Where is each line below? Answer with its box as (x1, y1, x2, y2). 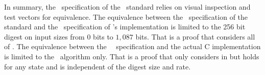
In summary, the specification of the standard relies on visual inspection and (4, 2, 251, 12)
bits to (93, 31, 113, 42)
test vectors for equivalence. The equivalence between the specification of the (4, 11, 248, 22)
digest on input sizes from (4, 31, 85, 42)
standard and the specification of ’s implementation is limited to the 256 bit (4, 21, 246, 32)
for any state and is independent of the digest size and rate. (4, 61, 191, 71)
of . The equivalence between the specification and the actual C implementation (4, 41, 261, 52)
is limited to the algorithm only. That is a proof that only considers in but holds (4, 51, 259, 61)
